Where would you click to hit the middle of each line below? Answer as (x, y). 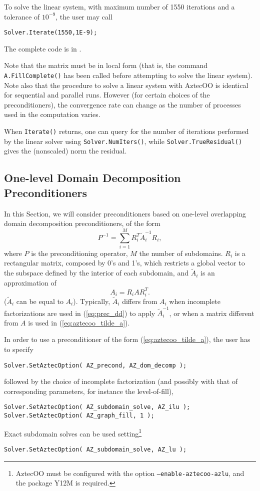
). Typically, (92, 301)
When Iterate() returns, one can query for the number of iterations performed (126, 131)
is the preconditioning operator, (79, 253)
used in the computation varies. (52, 114)
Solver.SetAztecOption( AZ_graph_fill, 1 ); (79, 416)
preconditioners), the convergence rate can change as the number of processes (122, 104)
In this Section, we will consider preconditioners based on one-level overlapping (125, 213)
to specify (19, 349)
